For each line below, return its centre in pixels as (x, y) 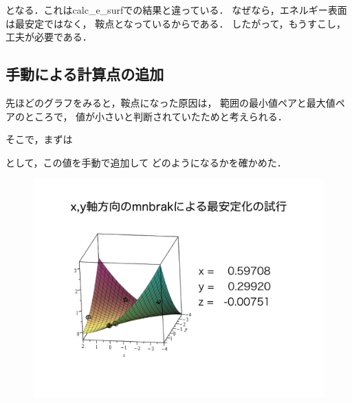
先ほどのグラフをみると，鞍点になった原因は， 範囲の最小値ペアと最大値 (170, 102)
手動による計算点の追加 (85, 74)
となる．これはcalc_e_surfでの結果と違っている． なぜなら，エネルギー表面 (176, 10)
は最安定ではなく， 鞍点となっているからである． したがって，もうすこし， (176, 23)
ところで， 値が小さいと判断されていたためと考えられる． (156, 116)
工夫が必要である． (49, 37)
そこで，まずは (39, 139)
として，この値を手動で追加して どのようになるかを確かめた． (146, 162)
